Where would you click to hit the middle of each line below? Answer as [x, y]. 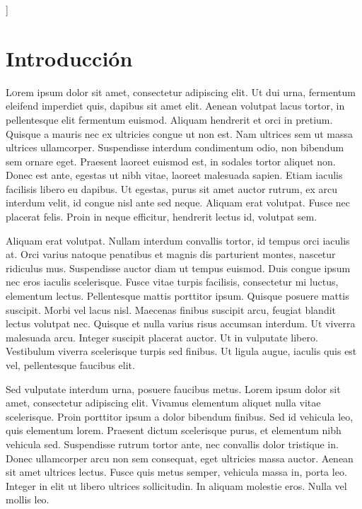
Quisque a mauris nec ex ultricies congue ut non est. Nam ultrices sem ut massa [180, 133]
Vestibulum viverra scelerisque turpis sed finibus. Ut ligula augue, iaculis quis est [181, 351]
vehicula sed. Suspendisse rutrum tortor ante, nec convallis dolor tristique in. [172, 444]
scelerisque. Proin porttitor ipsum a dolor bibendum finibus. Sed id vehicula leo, [180, 416]
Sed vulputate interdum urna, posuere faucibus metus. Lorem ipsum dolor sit [173, 388]
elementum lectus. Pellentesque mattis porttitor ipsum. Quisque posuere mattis [177, 296]
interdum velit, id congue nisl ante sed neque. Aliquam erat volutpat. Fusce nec [178, 203]
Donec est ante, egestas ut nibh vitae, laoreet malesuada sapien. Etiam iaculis [174, 175]
